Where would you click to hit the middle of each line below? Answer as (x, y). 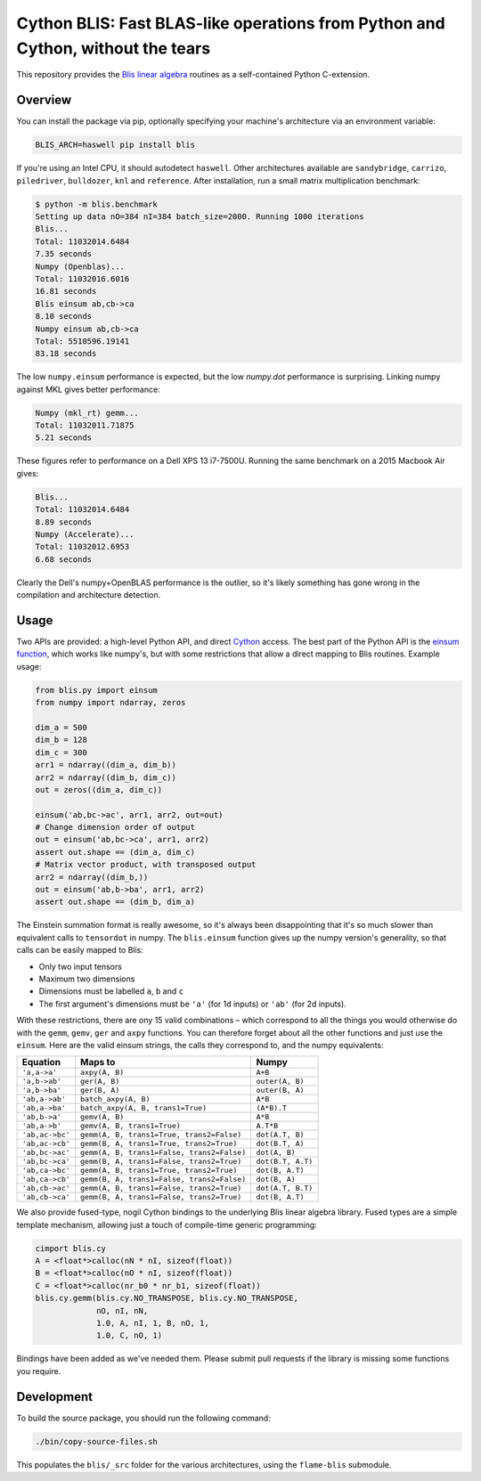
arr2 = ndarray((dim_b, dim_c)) (106, 777)
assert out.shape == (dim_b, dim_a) (115, 902)
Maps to (98, 1062)
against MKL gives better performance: (88, 389)
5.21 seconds (64, 438)
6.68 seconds (64, 559)
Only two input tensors (80, 966)
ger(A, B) (100, 1082)
